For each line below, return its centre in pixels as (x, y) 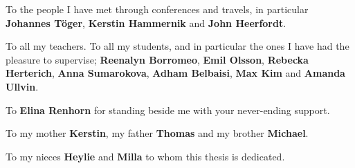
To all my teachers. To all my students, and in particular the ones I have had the (177, 46)
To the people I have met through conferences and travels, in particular (157, 9)
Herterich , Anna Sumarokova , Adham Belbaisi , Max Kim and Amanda (175, 73)
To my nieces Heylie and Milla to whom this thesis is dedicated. (145, 156)
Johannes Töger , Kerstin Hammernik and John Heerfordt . (146, 22)
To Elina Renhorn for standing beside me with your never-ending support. (168, 110)
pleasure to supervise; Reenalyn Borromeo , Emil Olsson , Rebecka (157, 59)
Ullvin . (22, 86)
